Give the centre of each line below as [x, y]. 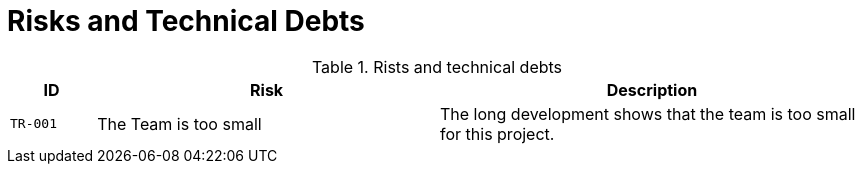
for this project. [497, 133]
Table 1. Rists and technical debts [437, 66]
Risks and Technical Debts [186, 21]
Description [652, 89]
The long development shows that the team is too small [647, 113]
